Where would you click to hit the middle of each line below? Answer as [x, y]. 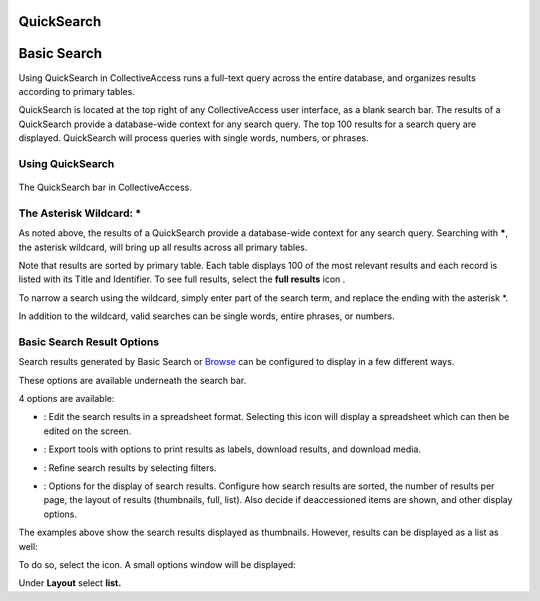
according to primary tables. [76, 91]
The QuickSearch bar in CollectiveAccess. [105, 187]
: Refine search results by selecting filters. [130, 467]
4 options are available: [66, 399]
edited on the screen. [87, 431]
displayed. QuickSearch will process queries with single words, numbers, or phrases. [193, 138]
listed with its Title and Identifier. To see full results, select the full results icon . [182, 279]
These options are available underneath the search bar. [132, 380]
